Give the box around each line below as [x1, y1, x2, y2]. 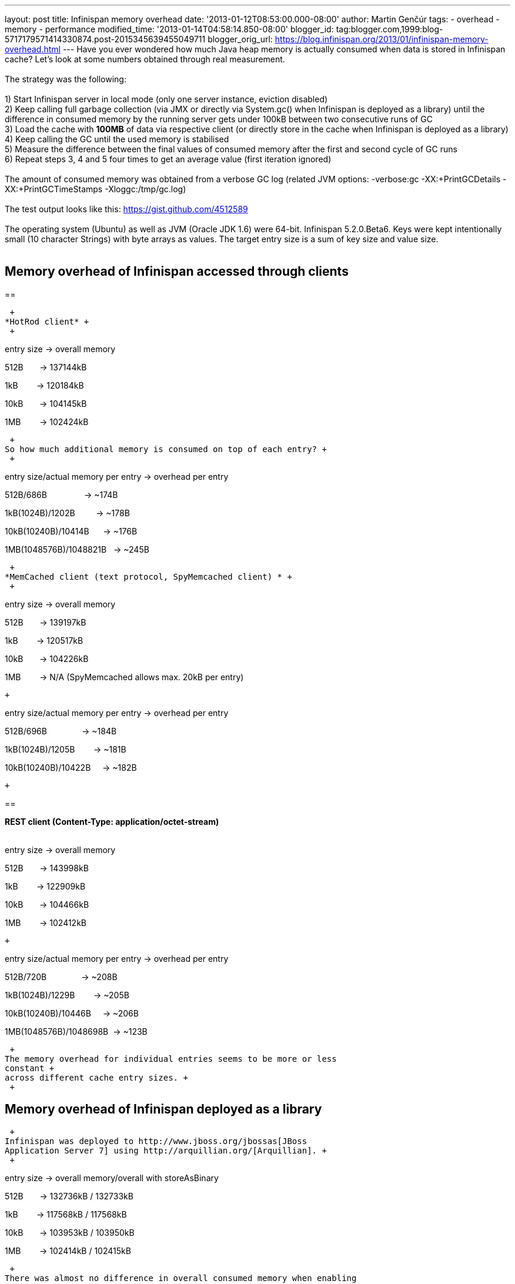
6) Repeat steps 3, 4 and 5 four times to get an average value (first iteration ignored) [5, 154, 332, 164]
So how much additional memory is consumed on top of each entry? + [5, 444, 327, 454]
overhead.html [5, 44, 61, 54]
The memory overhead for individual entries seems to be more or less [5, 1054, 337, 1064]
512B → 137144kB [5, 362, 87, 372]
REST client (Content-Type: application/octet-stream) [5, 816, 219, 827]
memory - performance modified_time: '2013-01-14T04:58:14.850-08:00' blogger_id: [5, 24, 334, 34]
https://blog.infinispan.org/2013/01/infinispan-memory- [275, 34, 489, 44]
